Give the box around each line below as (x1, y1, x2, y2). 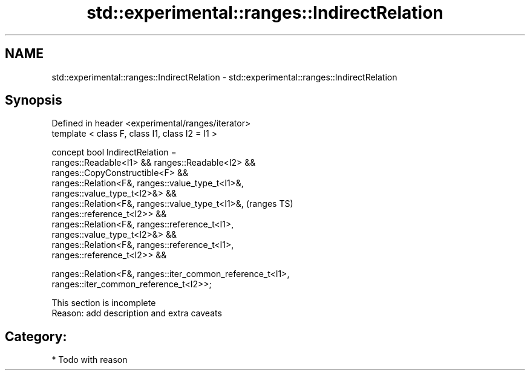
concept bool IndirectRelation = (51, 147, 177, 158)
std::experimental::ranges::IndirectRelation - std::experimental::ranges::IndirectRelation (51, 71, 398, 82)
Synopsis (5, 93, 62, 108)
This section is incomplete (51, 298, 156, 308)
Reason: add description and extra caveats (51, 308, 222, 319)
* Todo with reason (51, 354, 128, 365)
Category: (5, 328, 67, 344)
